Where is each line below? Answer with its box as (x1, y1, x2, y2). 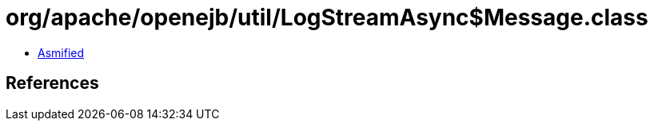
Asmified (38, 45, 85, 60)
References (6, 73, 99, 94)
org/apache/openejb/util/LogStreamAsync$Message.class (6, 4, 648, 31)
